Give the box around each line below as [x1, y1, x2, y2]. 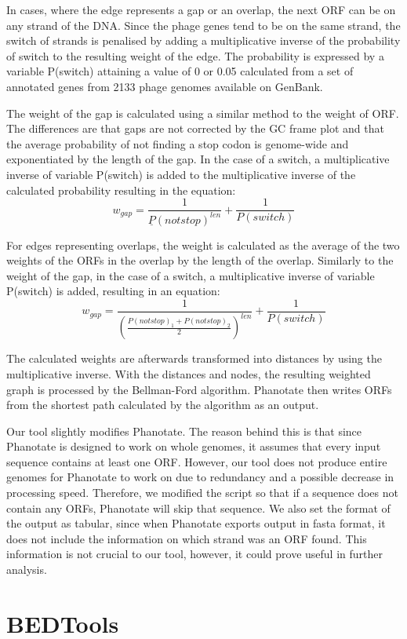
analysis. [6, 561, 47, 578]
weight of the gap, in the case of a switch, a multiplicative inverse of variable [6, 267, 375, 283]
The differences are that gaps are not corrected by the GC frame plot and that [6, 120, 384, 137]
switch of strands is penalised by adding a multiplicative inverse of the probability [6, 32, 401, 49]
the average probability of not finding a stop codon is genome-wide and [6, 135, 349, 152]
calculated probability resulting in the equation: [6, 181, 236, 198]
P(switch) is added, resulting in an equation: [6, 283, 220, 299]
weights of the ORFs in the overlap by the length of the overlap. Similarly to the [6, 252, 394, 268]
